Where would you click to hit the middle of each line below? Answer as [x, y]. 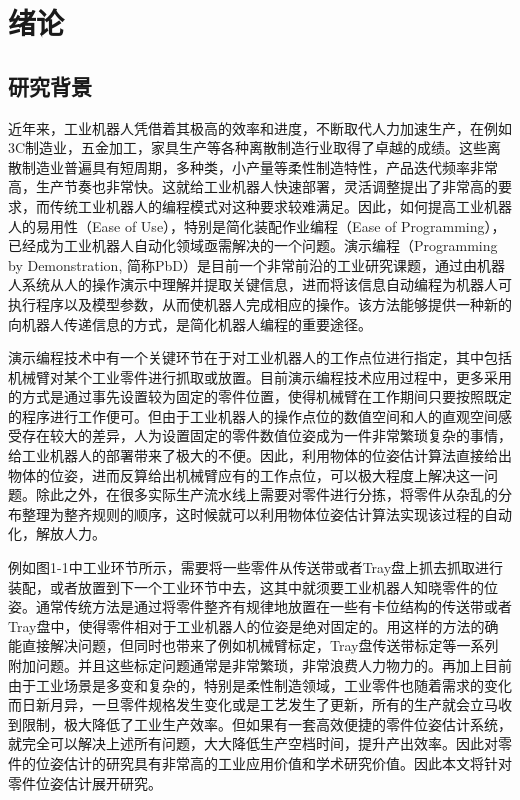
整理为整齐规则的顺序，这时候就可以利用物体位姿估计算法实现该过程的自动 [266, 513]
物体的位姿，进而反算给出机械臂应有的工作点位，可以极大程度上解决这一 [246, 474]
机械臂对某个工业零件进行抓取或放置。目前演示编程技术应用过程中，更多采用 [260, 376]
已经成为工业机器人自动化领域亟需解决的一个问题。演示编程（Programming [253, 245]
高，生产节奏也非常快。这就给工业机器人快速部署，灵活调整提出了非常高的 [253, 186]
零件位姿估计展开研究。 [85, 782]
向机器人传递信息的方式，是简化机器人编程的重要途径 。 [190, 323]
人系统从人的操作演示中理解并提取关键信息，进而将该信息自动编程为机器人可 [260, 284]
